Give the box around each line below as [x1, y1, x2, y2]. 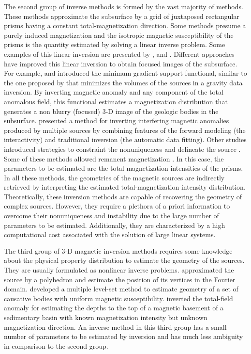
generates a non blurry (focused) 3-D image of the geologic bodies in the [4, 106, 219, 116]
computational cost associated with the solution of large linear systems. [4, 229, 216, 240]
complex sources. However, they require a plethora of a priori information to [4, 201, 230, 211]
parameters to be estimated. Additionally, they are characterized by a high [4, 220, 225, 230]
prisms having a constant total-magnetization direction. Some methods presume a [4, 20, 246, 31]
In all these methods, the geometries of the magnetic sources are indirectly [4, 172, 225, 182]
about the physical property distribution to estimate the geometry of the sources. [4, 255, 245, 265]
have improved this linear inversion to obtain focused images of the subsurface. [4, 58, 237, 68]
